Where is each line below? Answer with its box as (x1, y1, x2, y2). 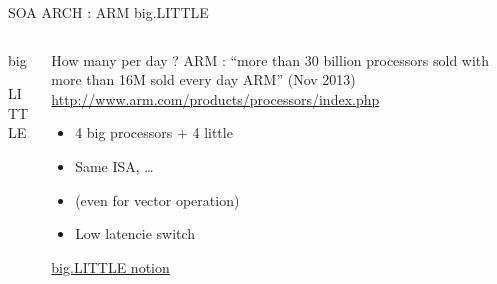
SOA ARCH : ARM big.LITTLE (8, 2, 209, 22)
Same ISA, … (75, 155, 154, 176)
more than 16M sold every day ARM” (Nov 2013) (51, 69, 356, 90)
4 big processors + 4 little (75, 122, 233, 143)
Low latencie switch (75, 223, 196, 244)
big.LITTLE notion (51, 256, 170, 277)
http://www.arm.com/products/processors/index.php (51, 88, 380, 109)
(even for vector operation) (75, 189, 240, 210)
